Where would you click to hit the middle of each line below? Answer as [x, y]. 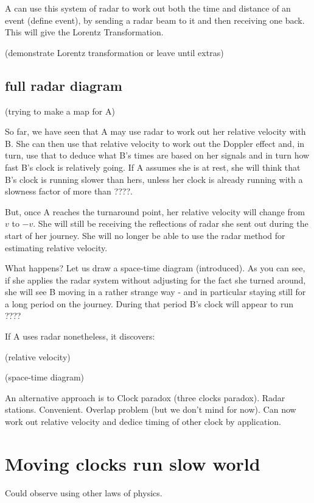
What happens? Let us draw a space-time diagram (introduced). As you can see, [155, 268]
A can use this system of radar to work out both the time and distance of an [148, 8]
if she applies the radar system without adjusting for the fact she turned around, [155, 280]
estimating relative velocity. [56, 247]
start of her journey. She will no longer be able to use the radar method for [145, 235]
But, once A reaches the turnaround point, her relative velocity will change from [155, 211]
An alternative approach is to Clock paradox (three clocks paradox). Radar [145, 397]
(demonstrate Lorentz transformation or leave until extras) [114, 52]
